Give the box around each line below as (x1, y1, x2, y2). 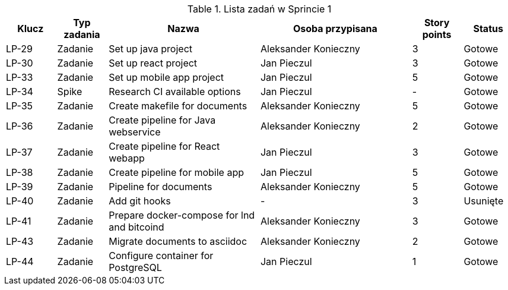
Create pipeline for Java (109, 114, 216, 126)
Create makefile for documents (109, 100, 247, 112)
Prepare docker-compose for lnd (109, 209, 255, 221)
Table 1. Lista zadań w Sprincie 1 (187, 3, 332, 15)
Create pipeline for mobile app (109, 166, 244, 178)
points (422, 29, 452, 40)
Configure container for (109, 250, 214, 261)
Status (473, 23, 503, 34)
